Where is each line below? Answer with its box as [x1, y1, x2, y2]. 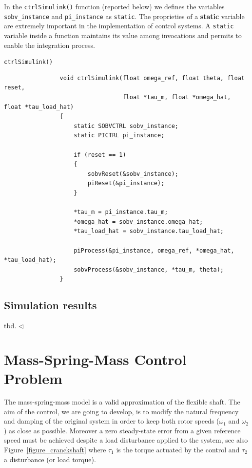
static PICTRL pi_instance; [74, 132, 165, 139]
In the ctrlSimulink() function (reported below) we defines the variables [4, 1, 225, 11]
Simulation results [4, 298, 97, 313]
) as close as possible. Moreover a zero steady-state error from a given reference [4, 425, 241, 435]
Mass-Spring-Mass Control [4, 349, 187, 369]
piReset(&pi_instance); [87, 180, 165, 187]
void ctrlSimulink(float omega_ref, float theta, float [59, 74, 245, 82]
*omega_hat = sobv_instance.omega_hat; [74, 218, 203, 225]
